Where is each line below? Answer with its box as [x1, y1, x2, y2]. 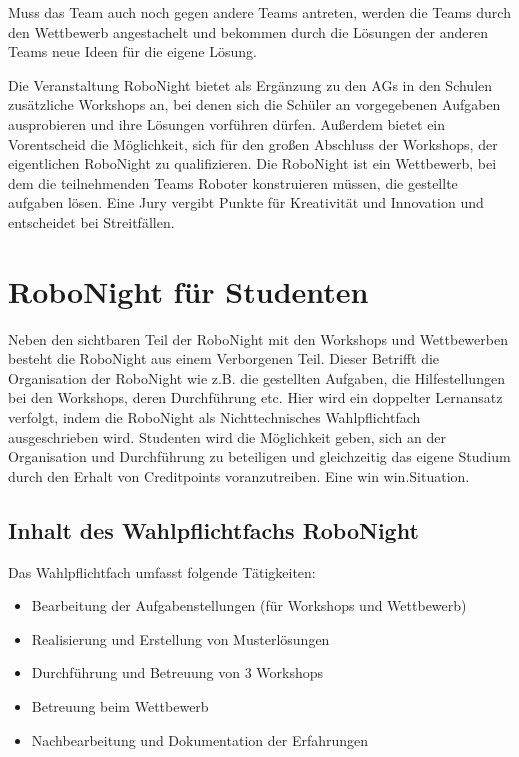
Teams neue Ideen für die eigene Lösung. [8, 41, 257, 62]
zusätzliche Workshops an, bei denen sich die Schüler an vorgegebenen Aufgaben [8, 94, 501, 115]
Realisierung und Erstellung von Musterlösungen [31, 628, 330, 649]
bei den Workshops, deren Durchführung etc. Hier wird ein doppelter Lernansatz [8, 387, 503, 408]
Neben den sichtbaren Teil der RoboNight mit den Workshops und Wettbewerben [8, 328, 508, 349]
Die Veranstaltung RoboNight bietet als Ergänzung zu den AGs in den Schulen [8, 74, 493, 95]
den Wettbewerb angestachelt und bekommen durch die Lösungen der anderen [8, 21, 489, 42]
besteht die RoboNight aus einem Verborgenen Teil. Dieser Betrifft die [8, 348, 440, 369]
